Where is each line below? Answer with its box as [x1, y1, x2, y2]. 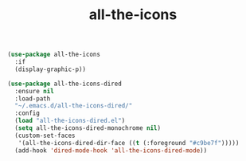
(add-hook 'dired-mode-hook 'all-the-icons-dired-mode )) [14, 146, 208, 155]
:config [14, 109, 41, 117]
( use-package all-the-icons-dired [7, 80, 123, 88]
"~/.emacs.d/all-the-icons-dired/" [14, 102, 133, 110]
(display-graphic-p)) [14, 65, 87, 73]
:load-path [14, 94, 51, 103]
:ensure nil [14, 87, 55, 95]
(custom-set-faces [14, 132, 76, 139]
